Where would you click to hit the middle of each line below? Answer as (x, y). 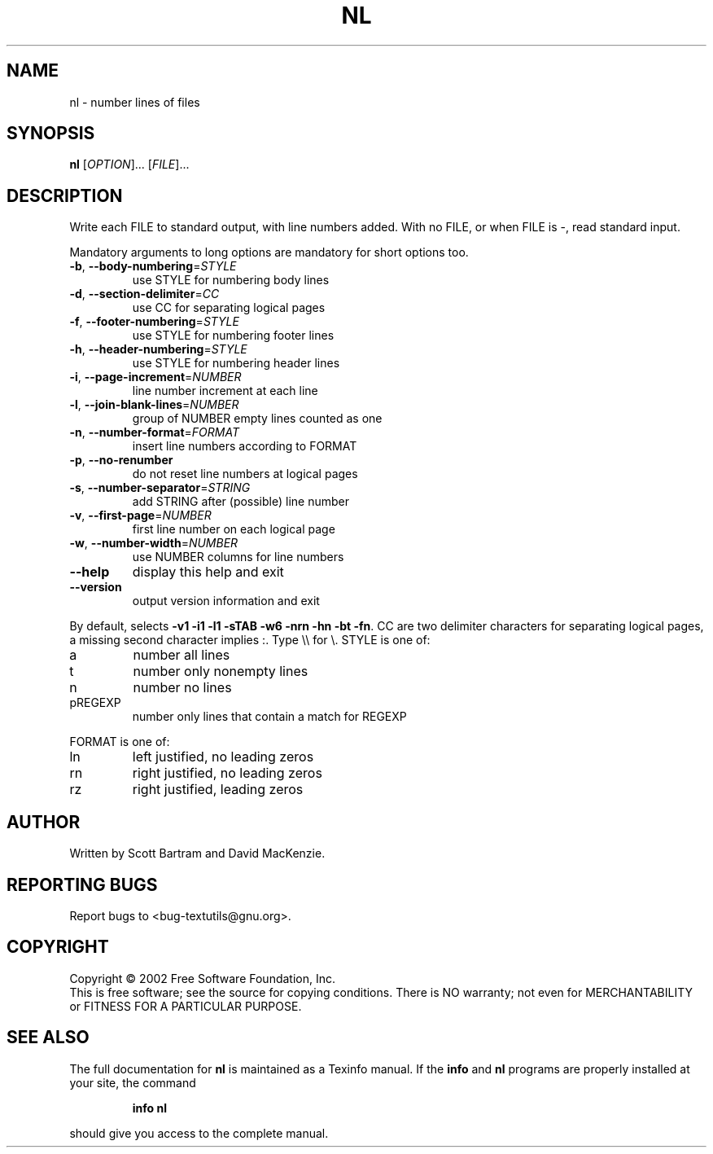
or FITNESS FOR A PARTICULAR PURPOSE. (186, 1006)
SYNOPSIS (51, 134)
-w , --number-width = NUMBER (154, 543)
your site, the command (133, 1082)
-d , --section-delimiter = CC (144, 294)
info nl (149, 1108)
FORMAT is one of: (120, 742)
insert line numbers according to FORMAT (245, 446)
